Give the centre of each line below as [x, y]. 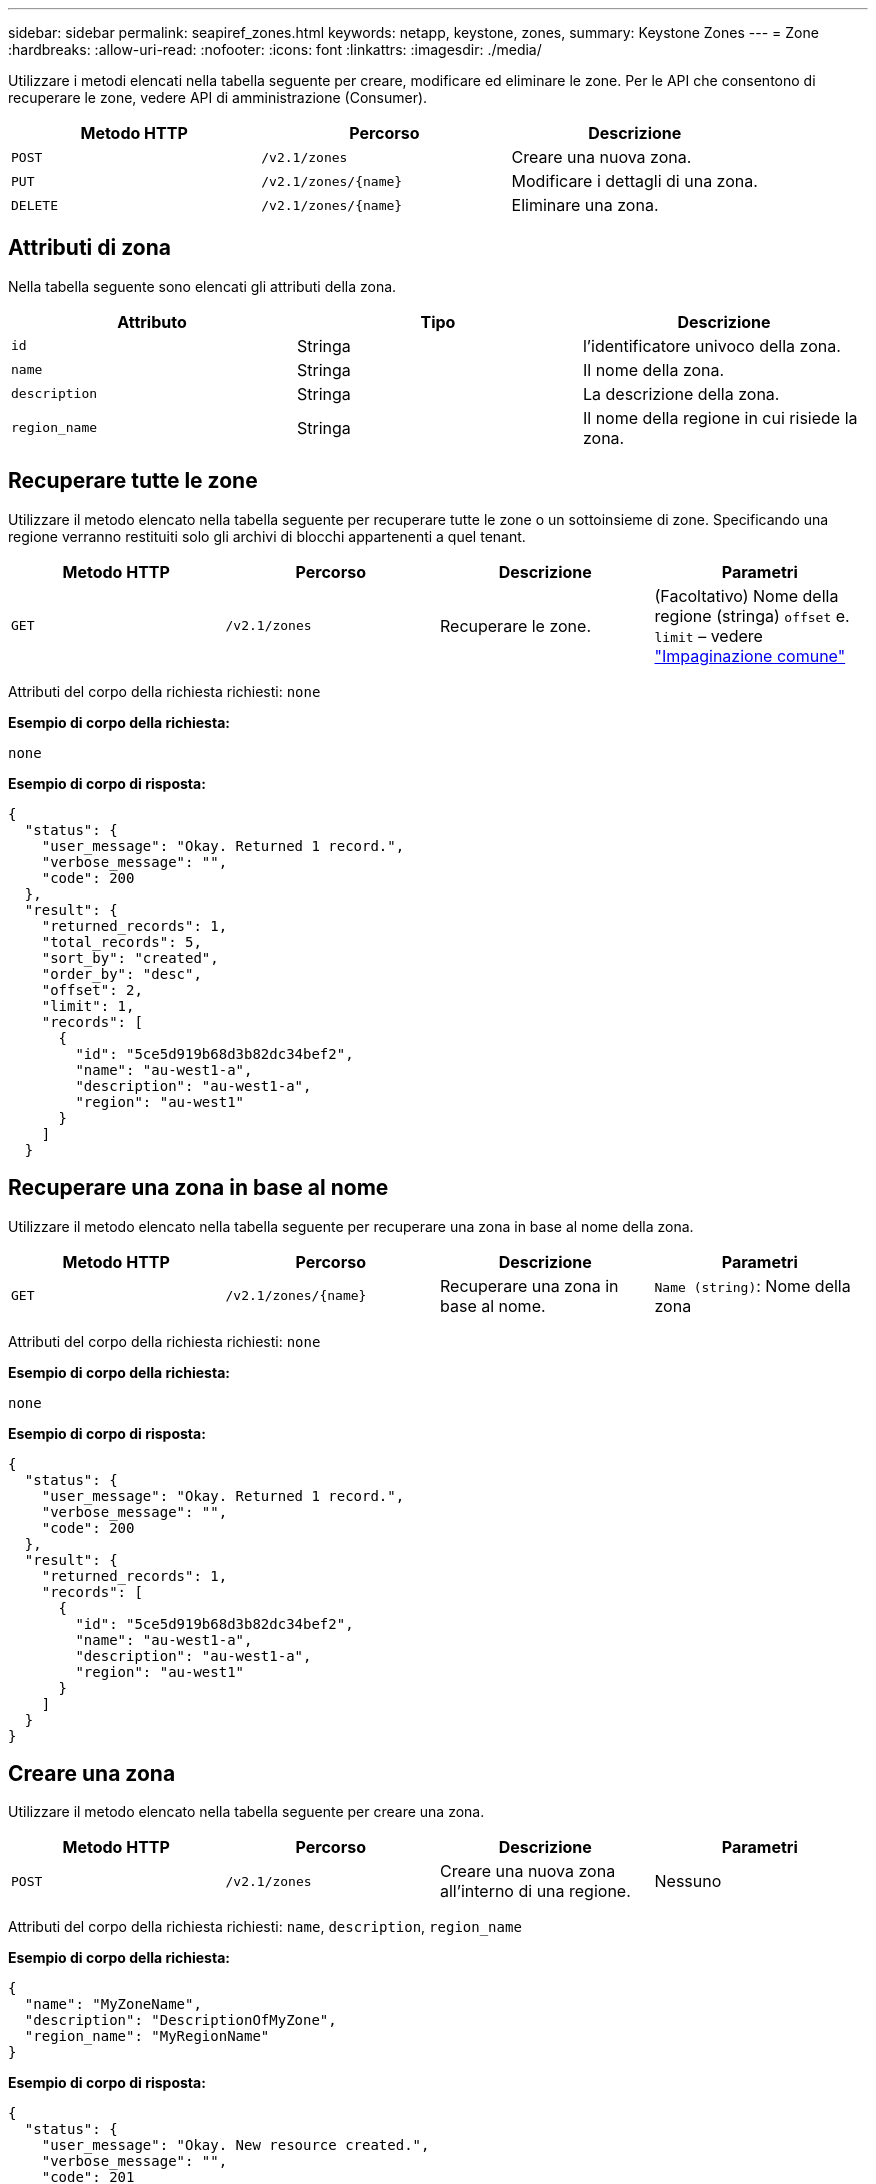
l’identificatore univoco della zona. [711, 345]
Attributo [152, 321]
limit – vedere [708, 635]
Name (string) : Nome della [752, 1285]
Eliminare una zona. [585, 205]
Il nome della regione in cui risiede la [720, 417]
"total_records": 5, [121, 941]
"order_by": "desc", [121, 973]
